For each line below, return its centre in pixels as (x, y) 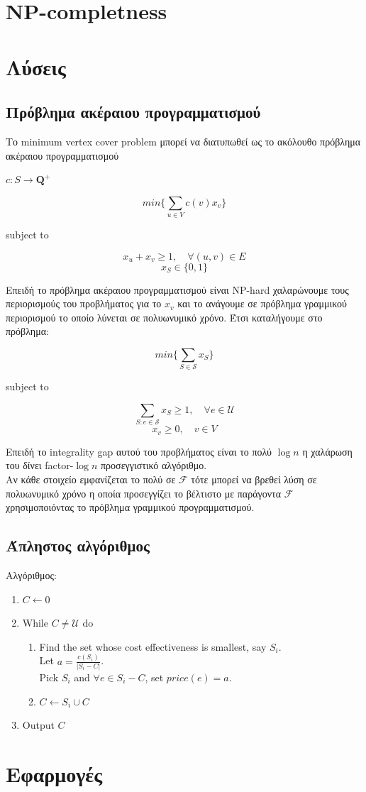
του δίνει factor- (40, 465)
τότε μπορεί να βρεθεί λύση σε (254, 479)
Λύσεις (36, 66)
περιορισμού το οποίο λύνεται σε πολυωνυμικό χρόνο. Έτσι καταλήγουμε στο (164, 317)
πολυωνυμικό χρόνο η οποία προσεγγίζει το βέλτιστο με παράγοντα (143, 493)
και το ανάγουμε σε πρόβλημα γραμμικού (262, 303)
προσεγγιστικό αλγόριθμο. (154, 465)
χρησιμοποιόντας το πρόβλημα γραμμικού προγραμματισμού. (130, 507)
